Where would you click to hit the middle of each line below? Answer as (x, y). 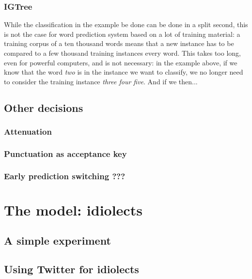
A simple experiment (57, 240)
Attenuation (28, 132)
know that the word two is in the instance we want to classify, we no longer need (124, 72)
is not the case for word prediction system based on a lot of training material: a (122, 34)
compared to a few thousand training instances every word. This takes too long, (122, 53)
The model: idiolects (73, 209)
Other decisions (44, 107)
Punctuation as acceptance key (65, 153)
